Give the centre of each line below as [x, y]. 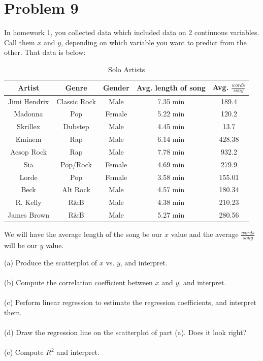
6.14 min [171, 139]
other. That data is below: [45, 52]
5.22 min [171, 114]
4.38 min [171, 202]
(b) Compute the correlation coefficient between [78, 282]
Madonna [28, 114]
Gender [116, 87]
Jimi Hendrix [28, 101]
